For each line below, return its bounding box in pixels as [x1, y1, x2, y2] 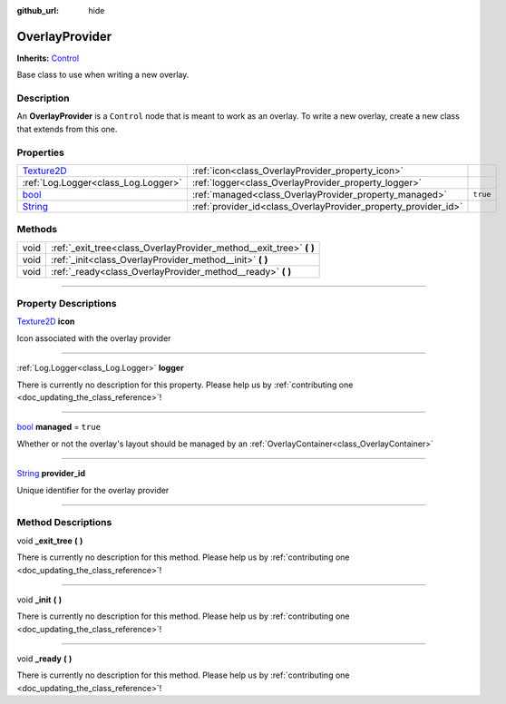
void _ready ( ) [16, 653, 73, 664]
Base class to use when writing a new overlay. [16, 69, 190, 81]
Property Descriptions [16, 298, 117, 310]
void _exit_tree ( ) [16, 535, 83, 546]
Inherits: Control [16, 53, 80, 64]
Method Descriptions [16, 516, 112, 529]
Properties [16, 146, 65, 159]
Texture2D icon [16, 316, 75, 327]
